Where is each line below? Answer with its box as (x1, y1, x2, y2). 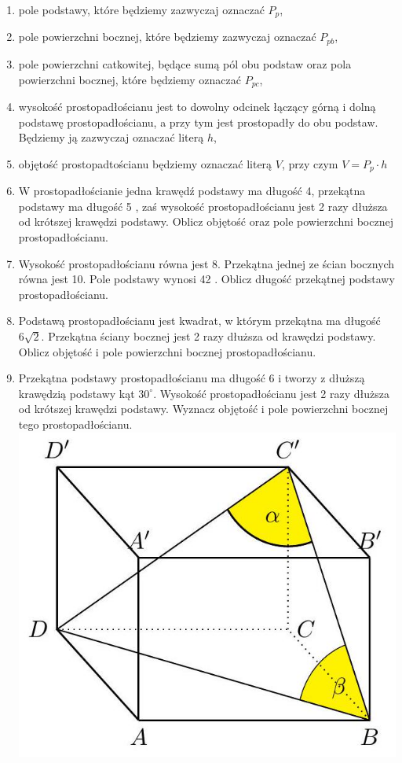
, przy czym (281, 155, 338, 171)
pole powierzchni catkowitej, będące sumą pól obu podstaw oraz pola (18, 55, 352, 72)
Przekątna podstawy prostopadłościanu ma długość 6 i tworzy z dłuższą (18, 370, 365, 386)
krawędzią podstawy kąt (18, 385, 135, 401)
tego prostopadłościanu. (18, 415, 133, 432)
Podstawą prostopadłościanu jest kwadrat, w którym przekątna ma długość (18, 312, 381, 329)
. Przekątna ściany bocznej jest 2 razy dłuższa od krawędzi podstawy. (41, 327, 376, 344)
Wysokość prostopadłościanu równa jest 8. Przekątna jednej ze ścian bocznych (18, 255, 395, 271)
